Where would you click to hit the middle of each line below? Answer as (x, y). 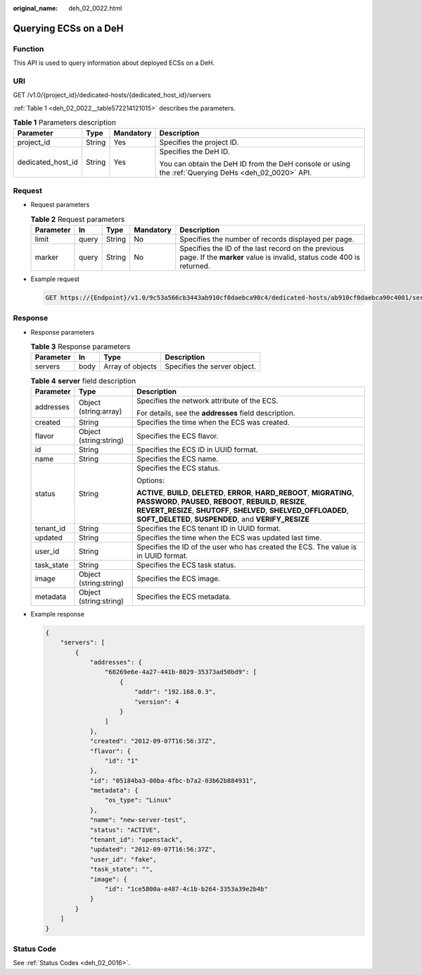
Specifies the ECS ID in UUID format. (197, 449)
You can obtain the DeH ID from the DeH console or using (255, 164)
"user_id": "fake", (123, 859)
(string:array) (100, 411)
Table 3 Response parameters (81, 347)
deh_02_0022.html (95, 8)
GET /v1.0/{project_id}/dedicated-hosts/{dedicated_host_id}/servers (112, 95)
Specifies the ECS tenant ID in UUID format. (209, 528)
